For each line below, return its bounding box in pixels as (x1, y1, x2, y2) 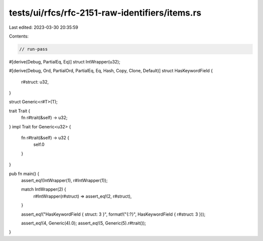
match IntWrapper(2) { (21, 186, 66, 192)
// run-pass (19, 46, 48, 52)
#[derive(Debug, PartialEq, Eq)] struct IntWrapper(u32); (9, 59, 120, 64)
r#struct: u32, (21, 79, 49, 85)
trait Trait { (9, 108, 30, 114)
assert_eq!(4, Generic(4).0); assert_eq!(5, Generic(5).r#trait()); (21, 220, 146, 226)
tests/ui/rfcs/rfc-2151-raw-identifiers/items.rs (9, 7, 202, 18)
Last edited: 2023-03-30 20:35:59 (9, 24, 78, 30)
